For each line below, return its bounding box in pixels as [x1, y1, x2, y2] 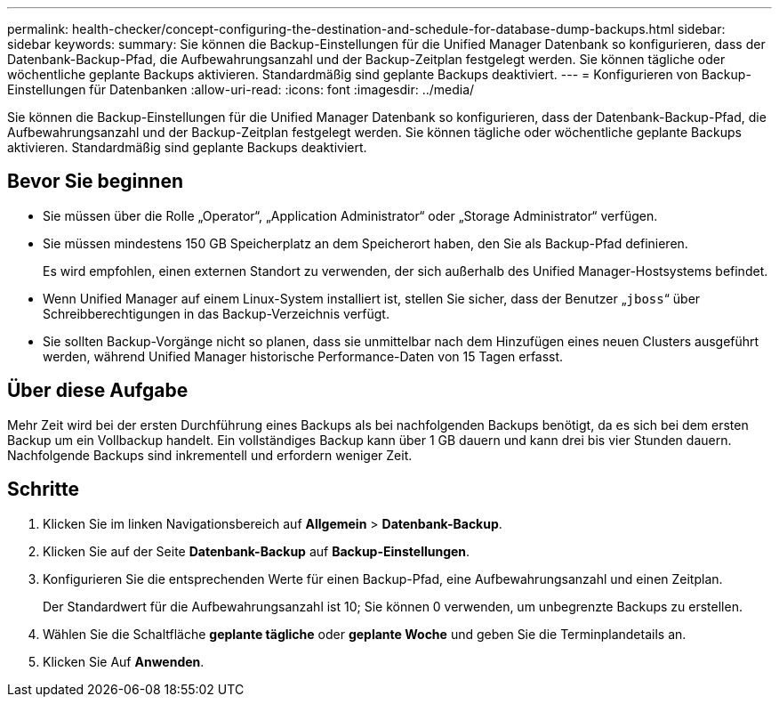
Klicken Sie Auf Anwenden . [43, 653, 205, 669]
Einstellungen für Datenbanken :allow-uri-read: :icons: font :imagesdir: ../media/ [7, 82, 475, 97]
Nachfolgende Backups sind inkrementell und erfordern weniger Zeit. [7, 447, 413, 463]
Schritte [7, 478, 79, 501]
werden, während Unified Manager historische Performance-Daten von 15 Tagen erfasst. [43, 348, 564, 364]
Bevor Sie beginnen [7, 170, 184, 193]
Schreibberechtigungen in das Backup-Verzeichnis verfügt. [43, 305, 389, 321]
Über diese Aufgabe [7, 379, 189, 402]
